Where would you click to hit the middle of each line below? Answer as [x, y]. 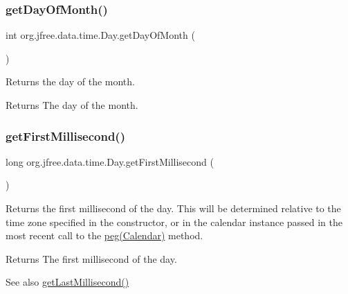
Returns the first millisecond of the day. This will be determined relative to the [173, 208]
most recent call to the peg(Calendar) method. [104, 235]
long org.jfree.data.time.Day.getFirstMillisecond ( [110, 161]
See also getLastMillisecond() [67, 282]
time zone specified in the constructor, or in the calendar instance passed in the [174, 222]
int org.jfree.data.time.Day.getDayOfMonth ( [100, 35]
